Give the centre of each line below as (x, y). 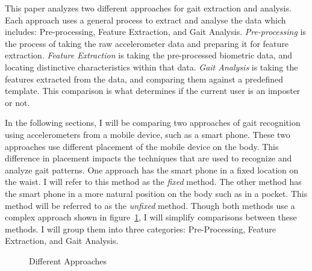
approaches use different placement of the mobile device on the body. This (142, 146)
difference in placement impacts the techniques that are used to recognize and (148, 158)
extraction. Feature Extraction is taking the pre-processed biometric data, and (149, 55)
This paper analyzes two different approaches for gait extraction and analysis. (148, 8)
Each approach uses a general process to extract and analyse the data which (145, 20)
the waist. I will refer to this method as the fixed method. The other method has (153, 182)
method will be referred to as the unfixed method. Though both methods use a (150, 205)
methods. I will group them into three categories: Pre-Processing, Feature (140, 229)
